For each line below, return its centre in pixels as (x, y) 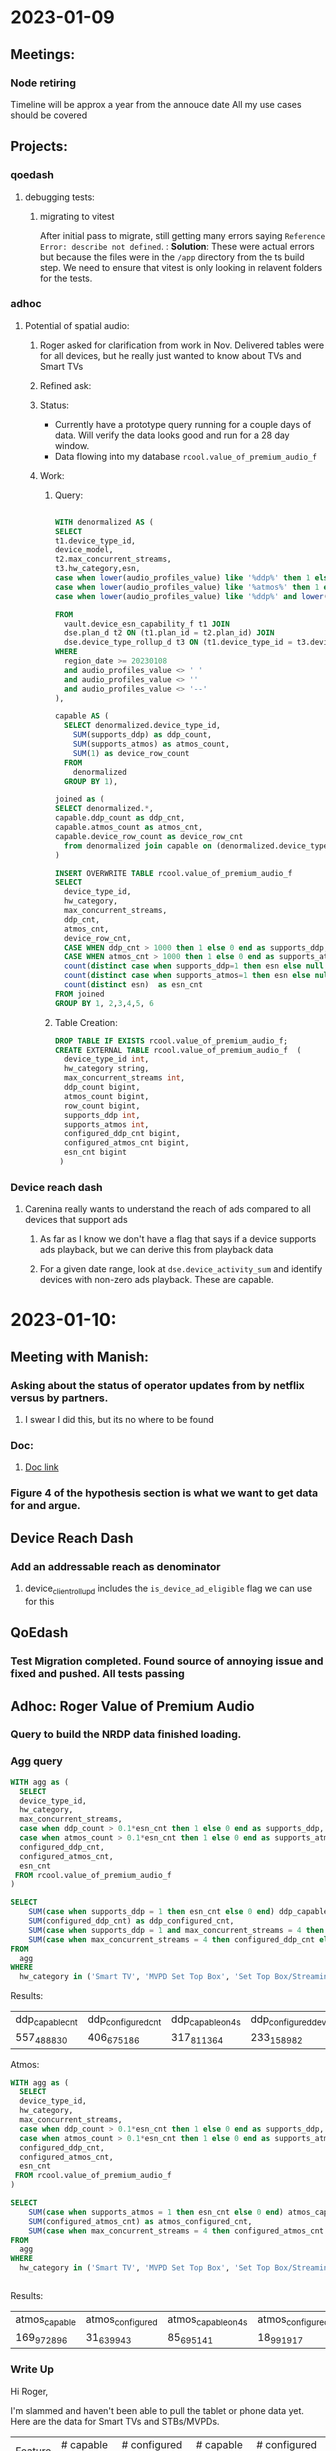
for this (39, 1601)
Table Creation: (86, 1022)
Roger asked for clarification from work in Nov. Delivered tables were (182, 345)
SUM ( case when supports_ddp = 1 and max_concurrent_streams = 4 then (176, 1930)
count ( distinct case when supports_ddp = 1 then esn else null (194, 966)
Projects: (39, 146)
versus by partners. (59, 1398)
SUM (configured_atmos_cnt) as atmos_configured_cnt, (140, 2221)
